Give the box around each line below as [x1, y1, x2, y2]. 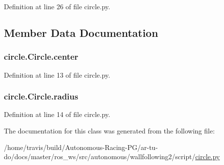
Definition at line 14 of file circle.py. [4, 109, 111, 119]
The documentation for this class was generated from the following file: [4, 126, 215, 135]
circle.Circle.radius [4, 90, 79, 102]
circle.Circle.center [4, 50, 79, 63]
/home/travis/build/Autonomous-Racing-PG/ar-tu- [4, 142, 158, 152]
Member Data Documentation [4, 25, 159, 40]
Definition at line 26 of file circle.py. [4, 1, 111, 11]
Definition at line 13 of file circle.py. [4, 69, 111, 80]
